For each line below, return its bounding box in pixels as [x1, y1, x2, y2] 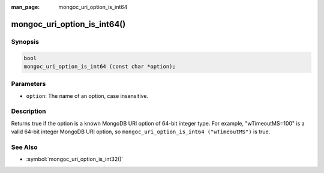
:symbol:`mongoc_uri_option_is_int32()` [26, 156, 124, 163]
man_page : [11, 4, 40, 10]
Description [11, 107, 46, 115]
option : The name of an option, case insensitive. [26, 92, 149, 99]
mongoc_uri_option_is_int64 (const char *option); [23, 63, 176, 70]
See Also [11, 143, 38, 151]
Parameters [11, 80, 46, 88]
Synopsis [11, 37, 39, 46]
